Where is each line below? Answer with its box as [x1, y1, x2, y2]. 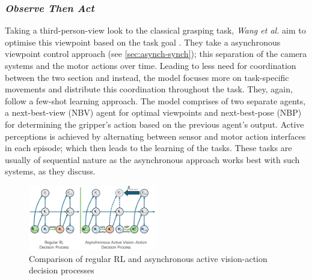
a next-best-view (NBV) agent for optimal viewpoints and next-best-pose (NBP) [5, 106, 302, 119]
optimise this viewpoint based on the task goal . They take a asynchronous [5, 35, 281, 48]
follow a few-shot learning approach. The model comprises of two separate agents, [5, 94, 306, 107]
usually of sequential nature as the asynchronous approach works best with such [5, 153, 300, 165]
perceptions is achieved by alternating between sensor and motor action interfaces [5, 130, 306, 142]
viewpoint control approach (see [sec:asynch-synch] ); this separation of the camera [5, 47, 307, 60]
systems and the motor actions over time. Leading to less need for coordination [5, 59, 296, 71]
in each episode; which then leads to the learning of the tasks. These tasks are [5, 141, 292, 154]
